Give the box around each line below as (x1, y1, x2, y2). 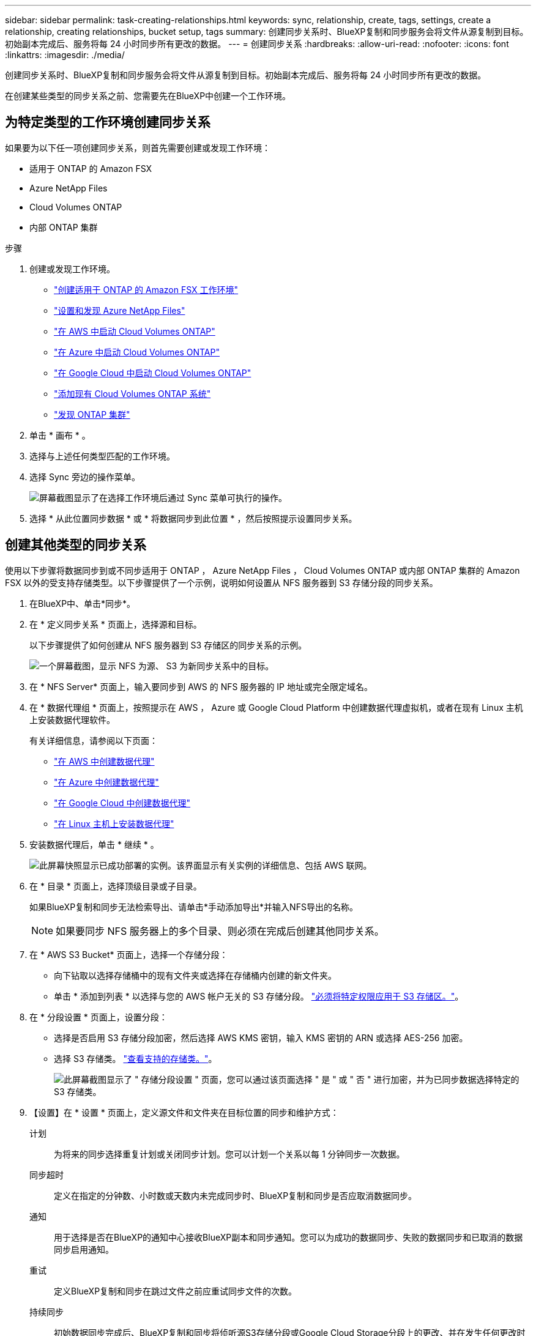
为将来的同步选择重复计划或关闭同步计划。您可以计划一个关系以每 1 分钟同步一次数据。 (54, 1148, 405, 1159)
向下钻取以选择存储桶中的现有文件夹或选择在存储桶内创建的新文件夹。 (54, 970, 337, 981)
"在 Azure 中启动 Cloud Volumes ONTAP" (54, 346, 220, 357)
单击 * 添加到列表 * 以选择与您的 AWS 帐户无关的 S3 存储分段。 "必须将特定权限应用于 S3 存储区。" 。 (54, 990, 464, 1001)
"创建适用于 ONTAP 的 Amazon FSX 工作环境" (54, 284, 239, 295)
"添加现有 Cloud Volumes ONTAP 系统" (54, 388, 211, 399)
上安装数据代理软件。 (29, 714, 115, 725)
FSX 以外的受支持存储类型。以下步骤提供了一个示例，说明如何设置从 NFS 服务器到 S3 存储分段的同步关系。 (5, 577, 438, 588)
